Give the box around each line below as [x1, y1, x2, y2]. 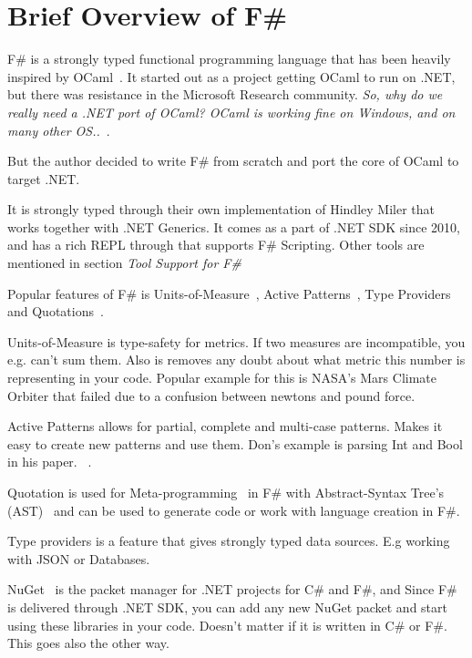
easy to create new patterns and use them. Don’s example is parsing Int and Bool [7, 434, 463, 453]
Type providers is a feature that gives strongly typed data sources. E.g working [7, 531, 450, 550]
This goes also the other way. [7, 633, 169, 653]
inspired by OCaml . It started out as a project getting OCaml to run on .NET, [7, 67, 456, 86]
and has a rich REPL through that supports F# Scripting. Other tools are [7, 235, 425, 254]
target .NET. [7, 169, 80, 188]
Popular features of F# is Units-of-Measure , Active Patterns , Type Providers [7, 283, 451, 303]
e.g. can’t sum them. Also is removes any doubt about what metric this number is [7, 350, 466, 369]
